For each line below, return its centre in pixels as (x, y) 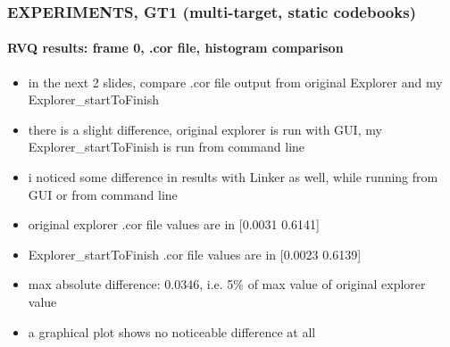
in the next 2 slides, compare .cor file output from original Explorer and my (235, 82)
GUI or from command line (103, 194)
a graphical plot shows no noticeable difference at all (172, 331)
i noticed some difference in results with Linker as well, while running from (233, 177)
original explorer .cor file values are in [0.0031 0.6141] (174, 224)
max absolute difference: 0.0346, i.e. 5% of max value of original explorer (227, 284)
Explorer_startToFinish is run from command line (167, 147)
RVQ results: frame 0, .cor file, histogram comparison (175, 48)
